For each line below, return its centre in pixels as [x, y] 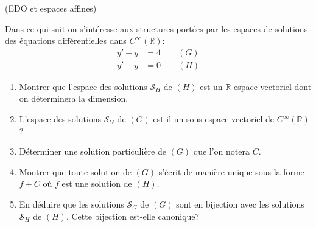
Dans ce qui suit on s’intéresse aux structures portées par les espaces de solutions [156, 28]
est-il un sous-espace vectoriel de [214, 119]
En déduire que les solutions [72, 204]
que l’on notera [221, 151]
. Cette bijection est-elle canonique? [133, 216]
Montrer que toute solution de [75, 171]
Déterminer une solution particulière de [93, 151]
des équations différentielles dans [66, 40]
